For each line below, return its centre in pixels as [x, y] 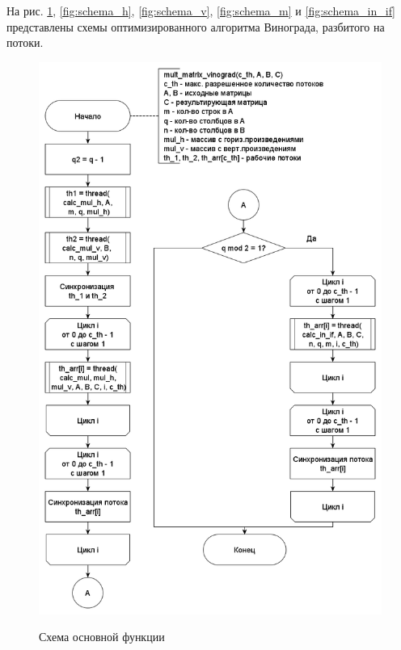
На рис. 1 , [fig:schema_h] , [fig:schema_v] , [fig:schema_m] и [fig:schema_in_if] [201, 10]
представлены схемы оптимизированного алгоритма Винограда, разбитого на [196, 26]
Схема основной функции [102, 637]
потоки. [25, 42]
